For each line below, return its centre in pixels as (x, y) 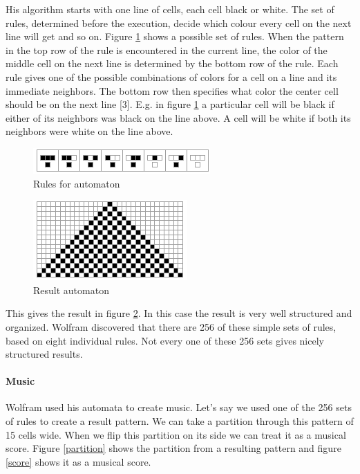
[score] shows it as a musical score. (78, 461)
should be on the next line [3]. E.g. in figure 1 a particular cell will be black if (170, 104)
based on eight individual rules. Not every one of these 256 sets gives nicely (165, 340)
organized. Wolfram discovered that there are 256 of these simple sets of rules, (171, 326)
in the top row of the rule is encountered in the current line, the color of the (167, 49)
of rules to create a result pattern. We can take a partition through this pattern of (180, 421)
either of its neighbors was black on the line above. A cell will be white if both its (178, 117)
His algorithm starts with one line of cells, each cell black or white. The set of (170, 9)
